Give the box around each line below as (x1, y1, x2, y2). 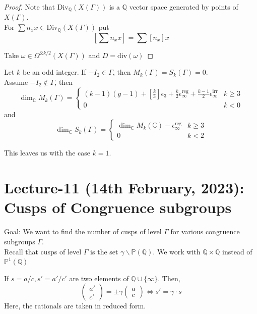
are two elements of (69, 273, 129, 283)
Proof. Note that (4, 2, 55, 12)
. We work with (153, 246, 201, 256)
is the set (90, 246, 118, 256)
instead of (222, 246, 252, 256)
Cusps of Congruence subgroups (4, 197, 232, 218)
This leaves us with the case (4, 147, 90, 158)
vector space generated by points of (129, 2, 238, 12)
